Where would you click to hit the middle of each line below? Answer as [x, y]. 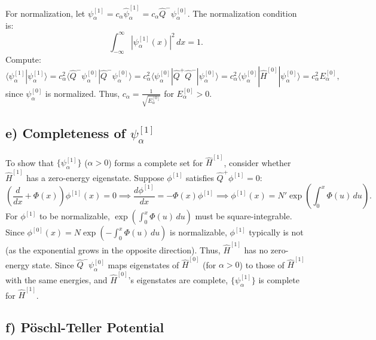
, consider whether [257, 162]
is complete [279, 279]
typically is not [276, 232]
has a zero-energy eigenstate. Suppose [95, 177]
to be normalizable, [74, 216]
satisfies [200, 177]
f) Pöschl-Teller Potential [85, 327]
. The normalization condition [242, 13]
